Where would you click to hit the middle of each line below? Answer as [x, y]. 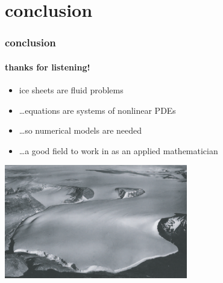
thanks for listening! [48, 67]
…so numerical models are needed [80, 130]
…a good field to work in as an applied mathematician [118, 150]
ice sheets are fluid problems [71, 90]
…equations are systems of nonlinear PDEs [97, 110]
